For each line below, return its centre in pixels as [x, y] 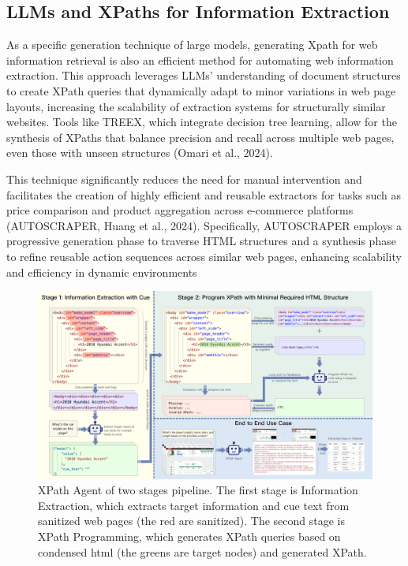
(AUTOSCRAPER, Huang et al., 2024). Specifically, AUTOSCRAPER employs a [204, 225]
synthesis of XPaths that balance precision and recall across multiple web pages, [200, 137]
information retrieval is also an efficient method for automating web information [200, 60]
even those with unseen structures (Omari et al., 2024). [140, 153]
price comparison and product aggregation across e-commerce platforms [180, 210]
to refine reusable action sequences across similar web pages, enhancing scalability [204, 256]
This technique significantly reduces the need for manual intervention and [184, 179]
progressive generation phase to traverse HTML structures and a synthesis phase [201, 241]
